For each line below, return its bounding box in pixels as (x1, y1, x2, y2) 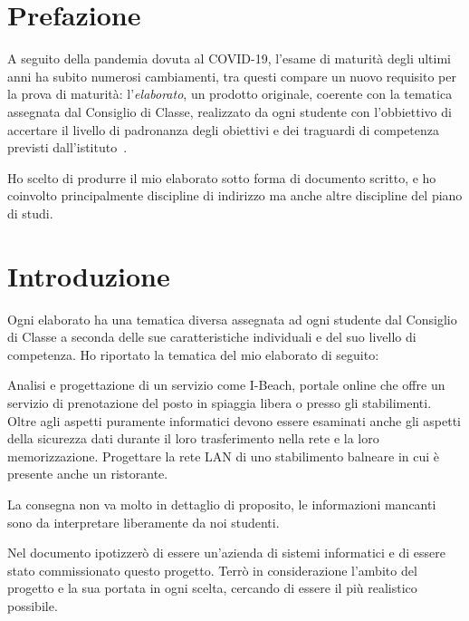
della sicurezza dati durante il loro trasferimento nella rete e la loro (7, 429, 379, 448)
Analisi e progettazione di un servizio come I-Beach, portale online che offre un (7, 375, 445, 394)
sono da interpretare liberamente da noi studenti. (7, 512, 280, 531)
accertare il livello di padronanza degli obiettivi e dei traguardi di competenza (7, 120, 439, 139)
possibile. (7, 596, 58, 615)
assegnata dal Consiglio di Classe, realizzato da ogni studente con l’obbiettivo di (7, 102, 452, 121)
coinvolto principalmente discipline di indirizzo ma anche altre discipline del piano (7, 186, 463, 205)
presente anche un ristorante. (7, 464, 168, 483)
